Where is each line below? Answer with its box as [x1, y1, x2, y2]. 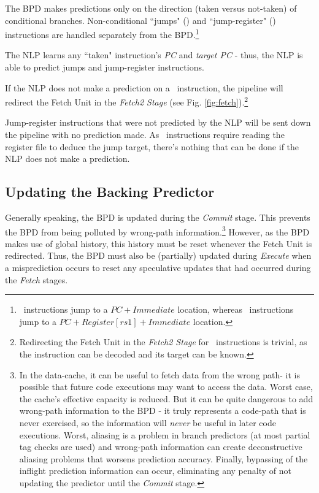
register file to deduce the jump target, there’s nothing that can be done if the [5, 140, 299, 153]
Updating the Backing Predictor [5, 182, 215, 201]
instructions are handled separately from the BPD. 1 [5, 26, 199, 40]
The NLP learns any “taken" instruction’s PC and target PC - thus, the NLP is [5, 48, 303, 61]
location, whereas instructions [177, 303, 294, 316]
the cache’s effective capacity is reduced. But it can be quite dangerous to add [19, 392, 313, 405]
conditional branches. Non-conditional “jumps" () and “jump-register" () [5, 13, 276, 26]
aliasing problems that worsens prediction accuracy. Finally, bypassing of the [19, 452, 308, 465]
